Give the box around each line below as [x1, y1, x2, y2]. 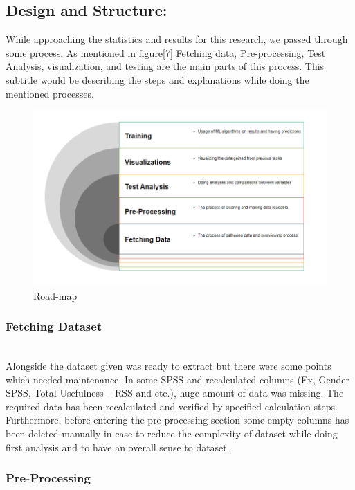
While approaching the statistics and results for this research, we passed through [6, 32, 348, 46]
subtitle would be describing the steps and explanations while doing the [6, 72, 309, 87]
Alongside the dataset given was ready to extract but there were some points [6, 358, 331, 372]
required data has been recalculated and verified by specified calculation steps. [6, 399, 338, 413]
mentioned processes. [6, 86, 94, 100]
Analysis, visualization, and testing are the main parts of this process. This [6, 59, 325, 73]
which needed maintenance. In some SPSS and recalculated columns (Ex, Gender [6, 372, 349, 386]
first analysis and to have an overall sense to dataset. [6, 439, 230, 454]
